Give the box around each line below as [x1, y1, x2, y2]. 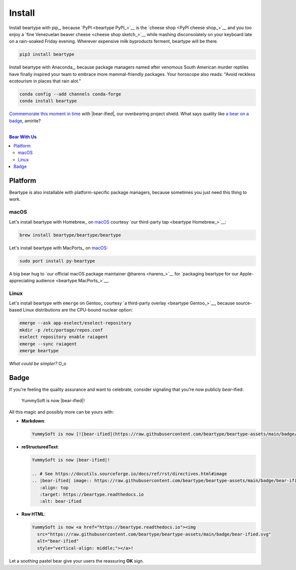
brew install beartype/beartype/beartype [19, 232, 121, 238]
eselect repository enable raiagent [19, 334, 109, 340]
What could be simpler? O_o [9, 361, 67, 366]
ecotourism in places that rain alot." [9, 78, 81, 84]
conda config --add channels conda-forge [19, 91, 121, 97]
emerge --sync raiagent [19, 341, 77, 346]
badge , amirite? [9, 117, 41, 123]
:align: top [39, 485, 69, 491]
